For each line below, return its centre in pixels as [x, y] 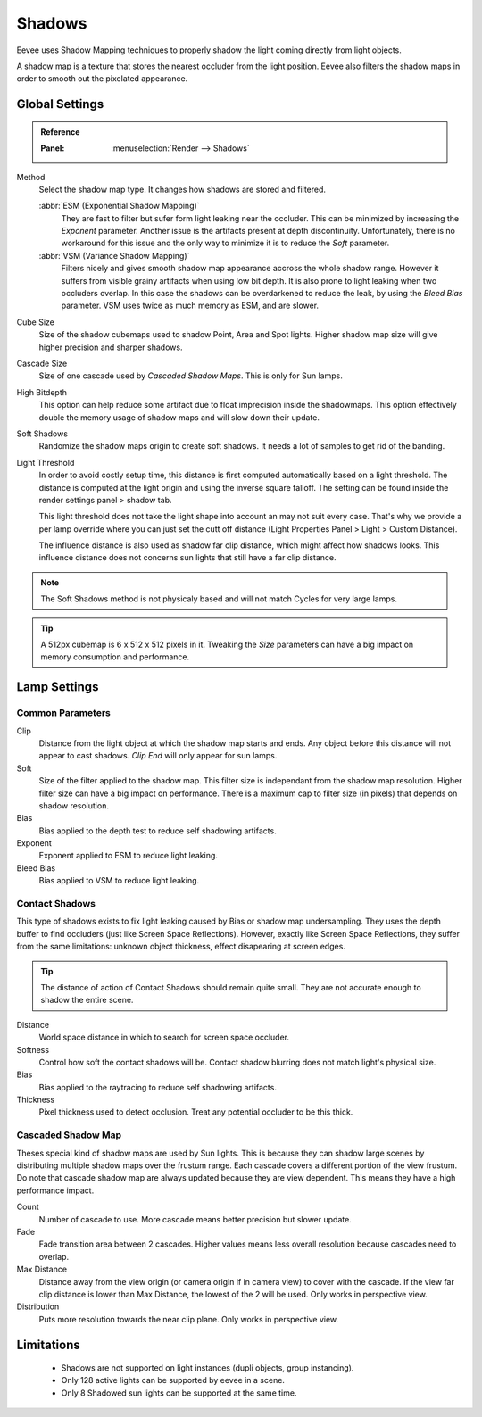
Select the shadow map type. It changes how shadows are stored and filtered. [182, 189]
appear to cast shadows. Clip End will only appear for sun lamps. [158, 756]
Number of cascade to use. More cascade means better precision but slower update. [195, 1219]
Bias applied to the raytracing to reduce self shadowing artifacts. [158, 1087]
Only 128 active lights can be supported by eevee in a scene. [173, 1380]
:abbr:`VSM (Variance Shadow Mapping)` [114, 255]
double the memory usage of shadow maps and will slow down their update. [179, 417]
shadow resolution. [74, 805]
